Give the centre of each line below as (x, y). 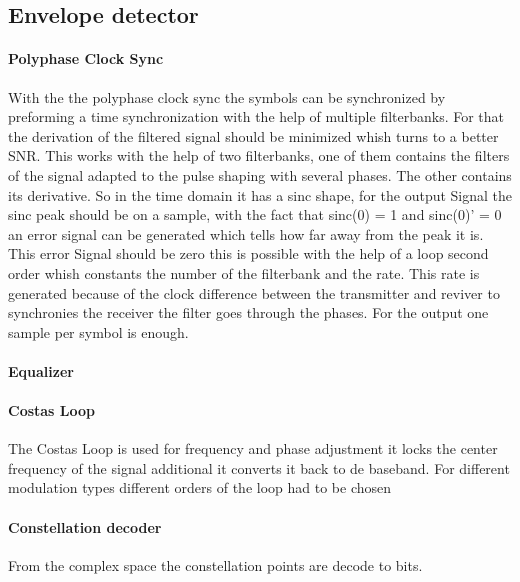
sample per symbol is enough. (98, 331)
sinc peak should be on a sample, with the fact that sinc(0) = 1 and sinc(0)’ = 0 (255, 214)
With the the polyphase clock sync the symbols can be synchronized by (227, 96)
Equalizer (41, 370)
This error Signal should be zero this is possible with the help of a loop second (248, 253)
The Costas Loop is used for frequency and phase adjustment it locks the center (253, 448)
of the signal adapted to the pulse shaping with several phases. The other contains (260, 174)
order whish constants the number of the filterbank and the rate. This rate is (244, 272)
